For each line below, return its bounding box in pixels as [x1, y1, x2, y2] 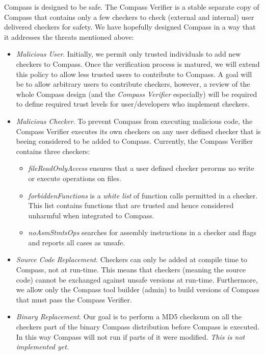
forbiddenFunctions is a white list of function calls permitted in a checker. [28, 190, 258, 200]
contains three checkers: [16, 145, 90, 156]
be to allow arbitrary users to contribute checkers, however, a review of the [16, 79, 250, 89]
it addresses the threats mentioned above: [4, 31, 134, 42]
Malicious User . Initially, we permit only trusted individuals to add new [16, 48, 241, 59]
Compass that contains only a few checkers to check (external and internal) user [4, 11, 254, 22]
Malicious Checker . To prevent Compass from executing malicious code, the [16, 115, 253, 126]
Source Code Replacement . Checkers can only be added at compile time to [16, 254, 247, 265]
